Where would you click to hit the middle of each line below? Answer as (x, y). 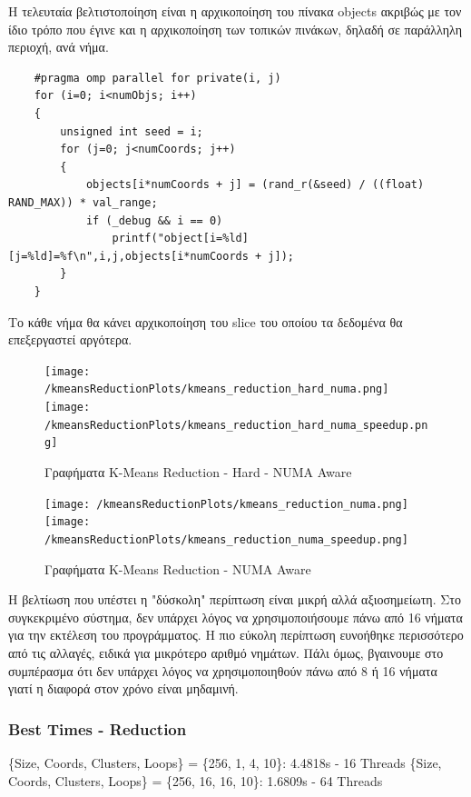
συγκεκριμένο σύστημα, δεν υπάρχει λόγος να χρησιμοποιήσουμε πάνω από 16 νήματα (235, 617)
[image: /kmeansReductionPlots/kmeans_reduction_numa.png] (226, 504)
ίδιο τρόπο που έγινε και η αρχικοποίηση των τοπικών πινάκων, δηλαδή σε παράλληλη (235, 29)
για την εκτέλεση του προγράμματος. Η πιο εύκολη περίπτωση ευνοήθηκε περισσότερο (236, 635)
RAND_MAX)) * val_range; (83, 202)
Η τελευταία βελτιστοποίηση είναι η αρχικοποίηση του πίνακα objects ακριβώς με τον (235, 11)
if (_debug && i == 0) (154, 220)
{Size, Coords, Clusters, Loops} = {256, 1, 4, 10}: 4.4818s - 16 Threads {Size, (225, 762)
